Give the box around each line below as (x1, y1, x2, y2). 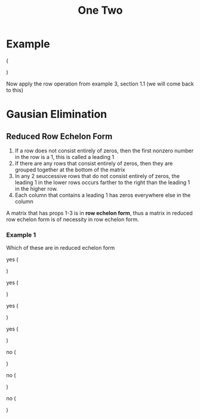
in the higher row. (14, 185, 58, 192)
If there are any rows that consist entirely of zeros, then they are (14, 160, 173, 167)
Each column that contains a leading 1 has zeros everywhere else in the (14, 191, 191, 198)
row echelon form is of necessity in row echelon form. (6, 216, 139, 223)
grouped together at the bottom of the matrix (14, 166, 125, 173)
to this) (6, 86, 24, 93)
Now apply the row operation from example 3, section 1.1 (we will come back (6, 80, 194, 87)
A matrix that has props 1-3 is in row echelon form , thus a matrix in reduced (6, 209, 193, 216)
